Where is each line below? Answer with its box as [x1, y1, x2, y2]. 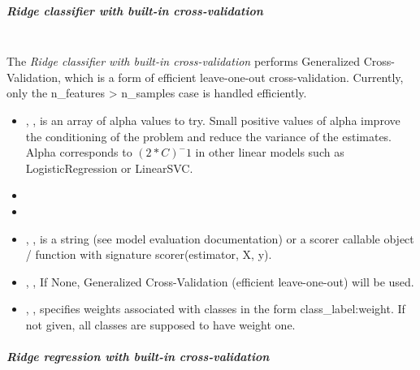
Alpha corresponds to [25, 144, 132, 161]
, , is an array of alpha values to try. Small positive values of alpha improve [25, 111, 401, 128]
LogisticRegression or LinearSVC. [25, 159, 193, 176]
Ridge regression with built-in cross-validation [6, 348, 270, 365]
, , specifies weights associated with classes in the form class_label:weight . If [25, 300, 405, 317]
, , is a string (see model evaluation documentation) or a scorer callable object [25, 230, 414, 247]
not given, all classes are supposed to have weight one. [25, 316, 296, 333]
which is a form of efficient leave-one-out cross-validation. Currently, [64, 68, 404, 85]
